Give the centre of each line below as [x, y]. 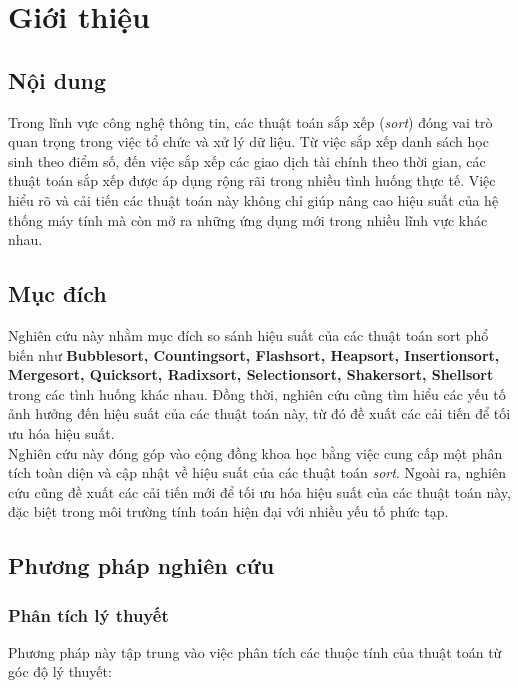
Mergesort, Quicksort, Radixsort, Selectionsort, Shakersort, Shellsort [251, 374]
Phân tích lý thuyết [88, 614]
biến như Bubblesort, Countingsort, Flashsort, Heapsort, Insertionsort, [254, 354]
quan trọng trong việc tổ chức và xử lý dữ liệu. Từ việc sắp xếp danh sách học [248, 141]
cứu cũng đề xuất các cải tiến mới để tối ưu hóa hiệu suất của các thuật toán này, [259, 491]
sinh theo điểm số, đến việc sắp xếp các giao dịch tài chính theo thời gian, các [247, 160]
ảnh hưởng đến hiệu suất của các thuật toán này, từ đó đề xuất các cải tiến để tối [259, 413]
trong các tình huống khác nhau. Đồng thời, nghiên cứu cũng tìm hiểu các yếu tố [257, 393]
